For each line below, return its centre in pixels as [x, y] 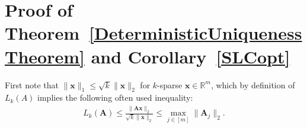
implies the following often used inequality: [115, 97]
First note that [32, 84]
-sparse [170, 84]
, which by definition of [253, 84]
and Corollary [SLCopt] [191, 56]
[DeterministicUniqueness [196, 33]
